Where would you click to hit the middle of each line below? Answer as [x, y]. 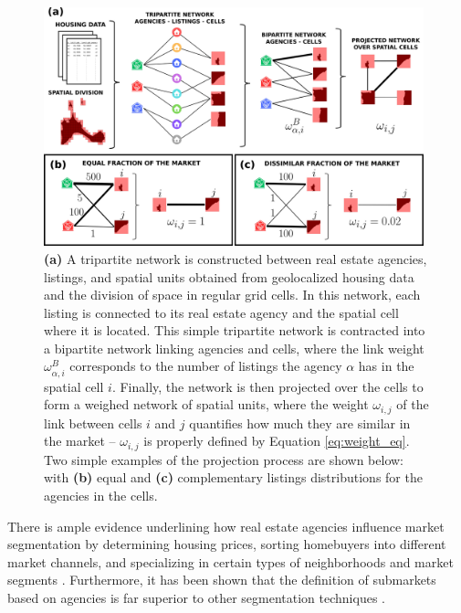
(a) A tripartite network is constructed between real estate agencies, [236, 258]
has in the [386, 366]
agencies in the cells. [101, 495]
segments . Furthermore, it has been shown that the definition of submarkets [222, 580]
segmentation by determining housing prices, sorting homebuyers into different [227, 544]
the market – [80, 441]
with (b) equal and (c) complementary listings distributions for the [233, 477]
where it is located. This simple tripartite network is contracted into [235, 330]
